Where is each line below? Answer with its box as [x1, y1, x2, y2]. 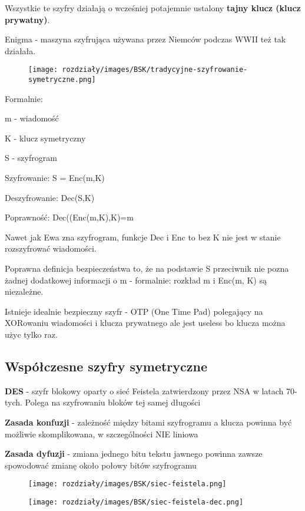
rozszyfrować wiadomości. [5, 242, 97, 255]
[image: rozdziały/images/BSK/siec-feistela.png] [28, 480, 227, 489]
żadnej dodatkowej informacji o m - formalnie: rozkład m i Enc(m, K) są [5, 273, 267, 286]
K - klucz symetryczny [5, 131, 86, 144]
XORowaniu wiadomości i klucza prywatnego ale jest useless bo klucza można [5, 317, 286, 329]
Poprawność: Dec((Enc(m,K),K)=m [5, 211, 134, 223]
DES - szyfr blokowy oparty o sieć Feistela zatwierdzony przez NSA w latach [5, 384, 284, 397]
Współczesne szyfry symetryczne [5, 357, 207, 375]
